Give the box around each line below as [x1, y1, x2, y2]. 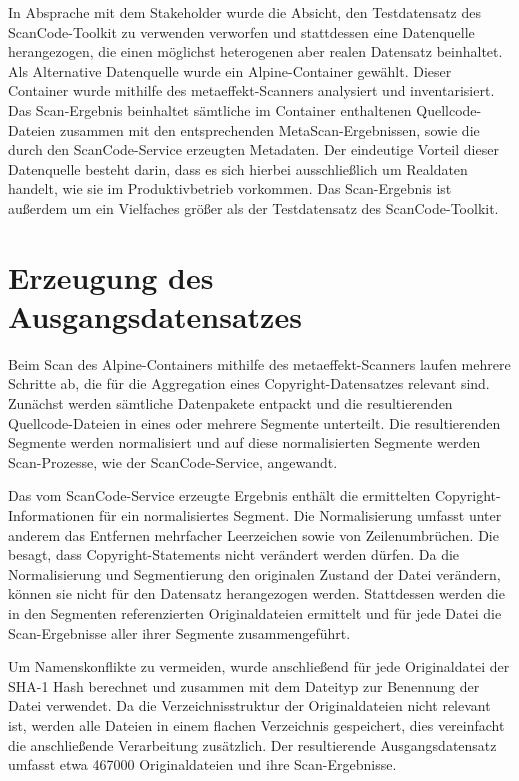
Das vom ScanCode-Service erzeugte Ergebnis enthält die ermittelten [8, 485, 431, 506]
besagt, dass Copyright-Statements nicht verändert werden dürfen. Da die [8, 544, 460, 565]
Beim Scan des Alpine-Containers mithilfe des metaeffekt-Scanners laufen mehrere [8, 353, 511, 374]
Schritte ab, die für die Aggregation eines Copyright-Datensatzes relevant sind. [8, 373, 490, 394]
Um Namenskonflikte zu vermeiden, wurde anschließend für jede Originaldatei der [8, 656, 510, 677]
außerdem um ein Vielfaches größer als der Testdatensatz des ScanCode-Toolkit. [8, 197, 499, 218]
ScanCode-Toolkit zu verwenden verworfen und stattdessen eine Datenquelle [8, 21, 475, 42]
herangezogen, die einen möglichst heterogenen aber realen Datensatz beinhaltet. [8, 41, 503, 62]
